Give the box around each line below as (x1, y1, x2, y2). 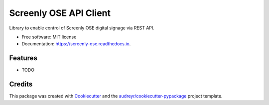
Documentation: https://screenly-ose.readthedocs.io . (21, 41, 131, 47)
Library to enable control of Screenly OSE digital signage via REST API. (9, 25, 154, 31)
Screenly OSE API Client (9, 7, 111, 18)
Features (9, 54, 37, 62)
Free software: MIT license (21, 34, 77, 40)
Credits (9, 80, 33, 89)
